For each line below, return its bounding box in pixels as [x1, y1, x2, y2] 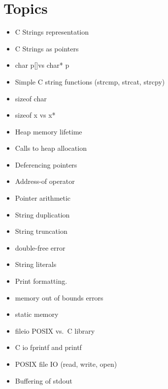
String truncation [15, 226, 67, 236]
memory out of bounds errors [15, 292, 103, 303]
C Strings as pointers [15, 43, 79, 53]
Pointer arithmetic [15, 193, 71, 203]
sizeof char [15, 93, 47, 103]
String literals [15, 259, 57, 269]
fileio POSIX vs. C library [15, 325, 95, 336]
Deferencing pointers [15, 159, 77, 170]
